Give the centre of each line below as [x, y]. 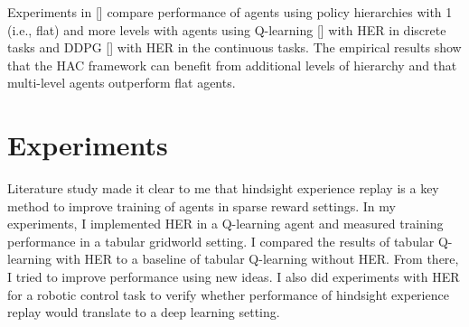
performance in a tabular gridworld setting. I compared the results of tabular [221, 241]
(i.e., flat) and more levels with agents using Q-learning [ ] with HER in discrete [227, 29]
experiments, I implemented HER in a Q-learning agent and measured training [225, 224]
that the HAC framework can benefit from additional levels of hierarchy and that [232, 65]
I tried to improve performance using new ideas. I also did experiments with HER [234, 277]
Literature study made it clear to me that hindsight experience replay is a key [223, 188]
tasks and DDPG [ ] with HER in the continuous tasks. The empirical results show [234, 47]
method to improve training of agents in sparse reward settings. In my [202, 206]
